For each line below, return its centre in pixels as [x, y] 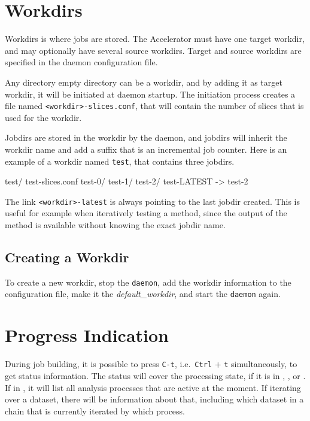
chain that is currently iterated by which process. [95, 411]
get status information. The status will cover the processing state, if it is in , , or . [155, 375]
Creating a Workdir [67, 257]
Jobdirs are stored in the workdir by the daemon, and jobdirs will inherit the [146, 137]
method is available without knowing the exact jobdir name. [115, 225]
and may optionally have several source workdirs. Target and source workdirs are [153, 50]
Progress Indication [87, 335]
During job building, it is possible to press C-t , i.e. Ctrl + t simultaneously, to [151, 364]
